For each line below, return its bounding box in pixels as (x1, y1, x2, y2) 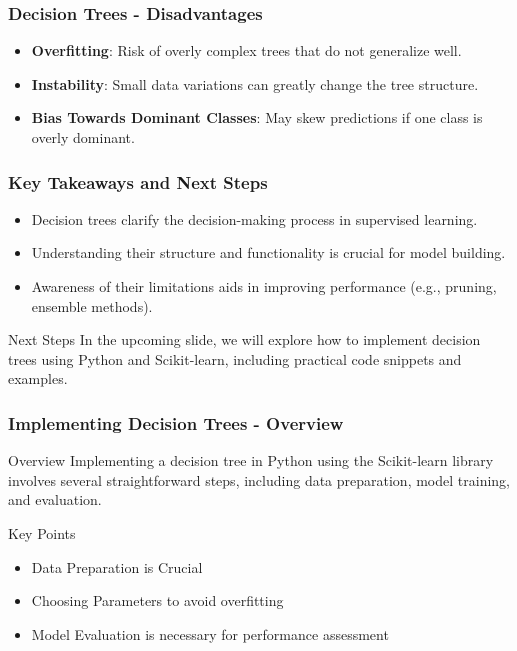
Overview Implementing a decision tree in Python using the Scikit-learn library (8, 450, 494, 471)
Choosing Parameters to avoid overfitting (31, 590, 284, 611)
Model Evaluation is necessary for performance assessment (31, 623, 389, 644)
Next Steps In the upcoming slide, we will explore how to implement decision (8, 329, 481, 350)
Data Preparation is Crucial (31, 556, 203, 577)
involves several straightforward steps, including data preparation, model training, (8, 469, 510, 490)
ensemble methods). (31, 295, 153, 316)
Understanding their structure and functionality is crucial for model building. (31, 242, 506, 263)
